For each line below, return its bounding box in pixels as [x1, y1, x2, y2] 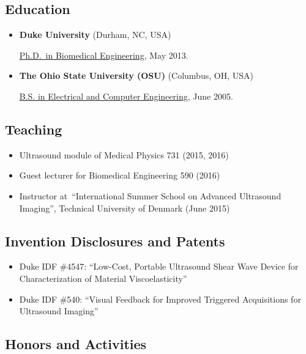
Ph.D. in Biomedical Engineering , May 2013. [19, 48, 188, 61]
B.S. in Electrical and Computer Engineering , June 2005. [19, 89, 233, 102]
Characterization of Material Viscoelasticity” [19, 271, 187, 284]
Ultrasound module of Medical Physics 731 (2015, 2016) [19, 148, 229, 161]
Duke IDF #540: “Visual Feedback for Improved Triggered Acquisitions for [19, 292, 301, 305]
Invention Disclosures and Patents [5, 231, 225, 250]
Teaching [5, 119, 62, 138]
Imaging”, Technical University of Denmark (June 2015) [19, 201, 230, 214]
